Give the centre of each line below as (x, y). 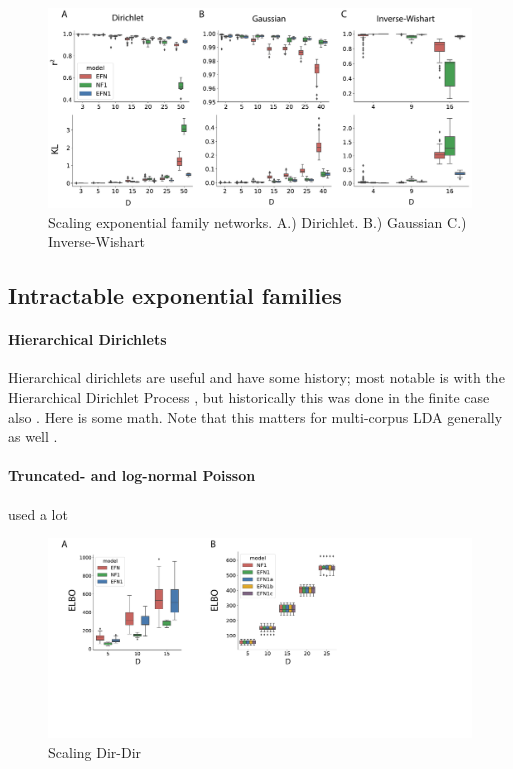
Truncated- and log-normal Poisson (132, 475)
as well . (33, 436)
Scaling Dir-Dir (95, 751)
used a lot (38, 513)
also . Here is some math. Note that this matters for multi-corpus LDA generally (255, 416)
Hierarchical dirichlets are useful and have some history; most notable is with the (256, 377)
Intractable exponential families (175, 295)
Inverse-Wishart (97, 241)
